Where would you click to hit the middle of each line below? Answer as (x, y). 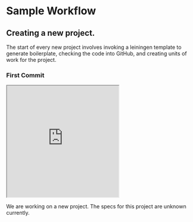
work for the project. (31, 60)
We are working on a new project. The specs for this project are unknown (96, 207)
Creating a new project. (51, 33)
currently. (18, 213)
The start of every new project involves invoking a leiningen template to (94, 47)
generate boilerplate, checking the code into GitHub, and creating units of (96, 54)
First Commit (25, 75)
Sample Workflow (51, 11)
